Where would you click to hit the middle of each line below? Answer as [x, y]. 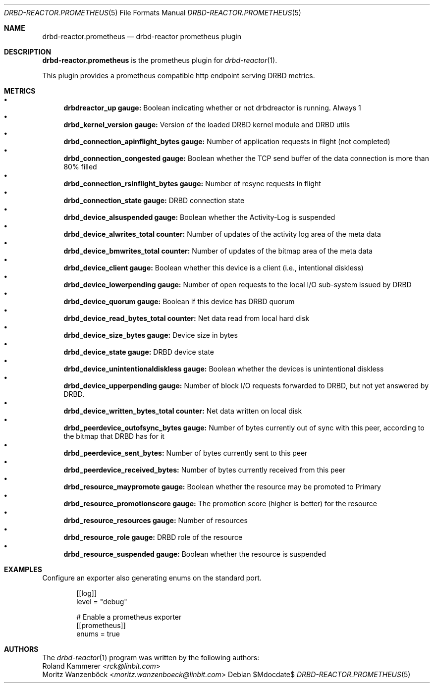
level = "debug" [102, 602]
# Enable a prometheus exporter [129, 617]
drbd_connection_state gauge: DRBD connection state [154, 200]
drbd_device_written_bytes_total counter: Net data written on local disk [183, 411]
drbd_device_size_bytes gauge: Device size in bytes [151, 335]
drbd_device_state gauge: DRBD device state [139, 352]
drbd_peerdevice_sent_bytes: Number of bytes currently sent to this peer [186, 453]
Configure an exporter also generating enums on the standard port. [152, 578]
